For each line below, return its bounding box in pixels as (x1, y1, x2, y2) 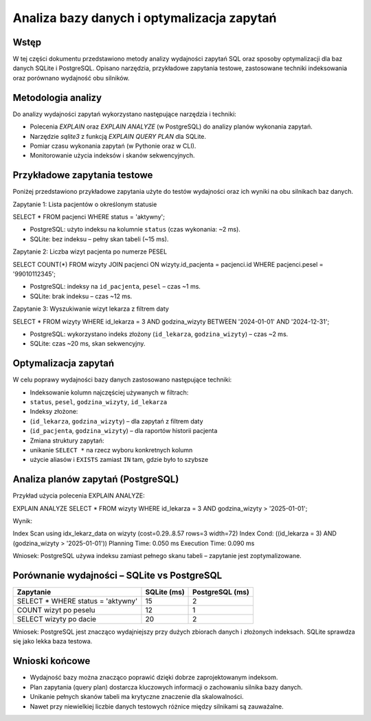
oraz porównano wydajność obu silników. (12, 74, 130, 82)
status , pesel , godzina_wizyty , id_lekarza (30, 397, 168, 406)
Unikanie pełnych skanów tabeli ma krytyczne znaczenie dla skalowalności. (30, 693, 244, 701)
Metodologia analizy (12, 91, 102, 103)
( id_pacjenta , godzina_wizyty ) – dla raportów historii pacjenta (30, 427, 218, 435)
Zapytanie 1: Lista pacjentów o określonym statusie (12, 200, 157, 208)
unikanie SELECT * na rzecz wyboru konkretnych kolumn (30, 445, 193, 454)
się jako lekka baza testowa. (12, 637, 93, 645)
